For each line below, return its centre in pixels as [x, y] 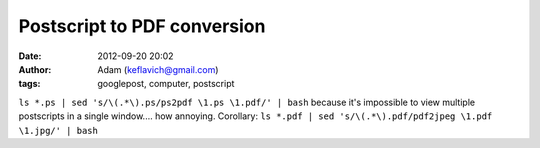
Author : [35, 69]
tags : [29, 84]
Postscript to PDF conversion [142, 26]
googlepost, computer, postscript [166, 84]
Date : [30, 56]
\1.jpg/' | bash [58, 130]
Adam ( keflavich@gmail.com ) [158, 69]
